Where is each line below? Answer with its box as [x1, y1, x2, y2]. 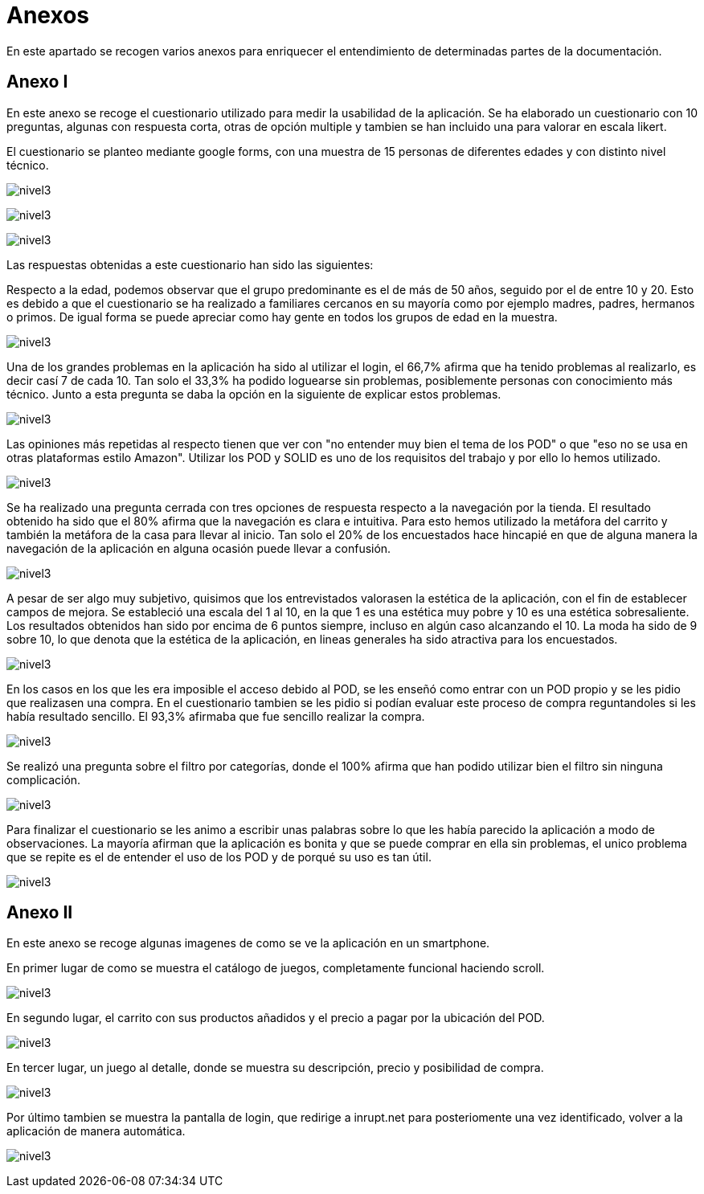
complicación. [6, 772, 81, 787]
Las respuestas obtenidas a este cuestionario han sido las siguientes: [6, 257, 374, 272]
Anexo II [6, 902, 73, 923]
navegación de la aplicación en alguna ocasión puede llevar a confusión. [6, 541, 391, 555]
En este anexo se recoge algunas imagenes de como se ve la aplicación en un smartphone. [6, 936, 490, 951]
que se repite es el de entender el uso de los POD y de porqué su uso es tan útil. [6, 849, 432, 864]
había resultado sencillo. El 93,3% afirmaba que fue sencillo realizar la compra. [6, 709, 425, 723]
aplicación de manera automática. [6, 1124, 186, 1139]
